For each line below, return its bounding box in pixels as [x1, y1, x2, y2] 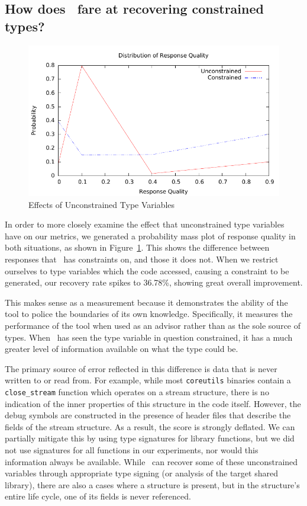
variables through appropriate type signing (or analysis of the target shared [5, 467, 278, 479]
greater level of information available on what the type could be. [5, 342, 238, 355]
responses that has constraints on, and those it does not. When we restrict [5, 252, 279, 265]
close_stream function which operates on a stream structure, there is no [5, 385, 269, 398]
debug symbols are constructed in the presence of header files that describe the [5, 409, 291, 421]
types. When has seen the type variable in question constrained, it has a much [5, 331, 293, 343]
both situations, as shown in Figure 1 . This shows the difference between [5, 241, 270, 254]
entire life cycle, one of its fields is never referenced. [5, 490, 191, 502]
